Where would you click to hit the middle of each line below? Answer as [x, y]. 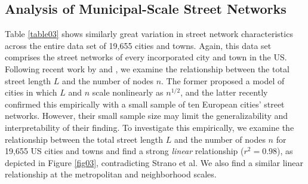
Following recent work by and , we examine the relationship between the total [147, 68]
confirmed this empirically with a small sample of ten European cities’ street [145, 104]
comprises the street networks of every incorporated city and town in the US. [146, 57]
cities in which [31, 92]
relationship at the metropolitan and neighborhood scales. [111, 174]
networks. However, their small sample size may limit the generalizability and [147, 116]
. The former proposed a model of [223, 80]
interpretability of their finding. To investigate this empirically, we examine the [150, 127]
